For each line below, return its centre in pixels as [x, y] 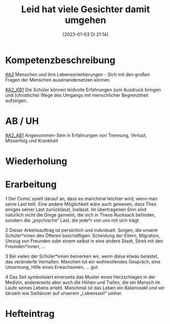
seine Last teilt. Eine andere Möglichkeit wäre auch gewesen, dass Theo [81, 204]
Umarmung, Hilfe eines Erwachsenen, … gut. [52, 267]
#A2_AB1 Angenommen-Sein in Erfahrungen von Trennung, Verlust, [76, 135]
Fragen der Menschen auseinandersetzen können [58, 79]
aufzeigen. [17, 100]
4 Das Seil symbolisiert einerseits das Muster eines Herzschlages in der [80, 277]
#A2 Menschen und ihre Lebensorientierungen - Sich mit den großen [78, 74]
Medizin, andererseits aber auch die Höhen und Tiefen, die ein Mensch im [83, 282]
